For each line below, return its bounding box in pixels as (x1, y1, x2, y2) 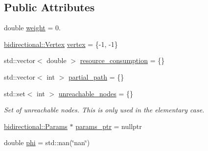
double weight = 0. (4, 22, 61, 33)
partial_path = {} (68, 71, 124, 82)
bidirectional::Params (4, 121, 68, 131)
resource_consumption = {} (80, 55, 165, 65)
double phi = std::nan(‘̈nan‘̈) (4, 137, 90, 148)
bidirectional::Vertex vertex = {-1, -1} (4, 39, 118, 49)
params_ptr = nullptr (75, 121, 142, 131)
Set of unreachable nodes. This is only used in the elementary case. (4, 105, 205, 115)
